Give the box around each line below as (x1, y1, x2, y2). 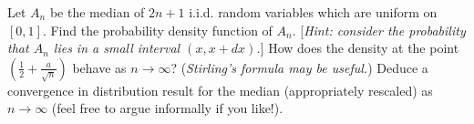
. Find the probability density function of (42, 20, 273, 39)
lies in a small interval (53, 38, 180, 57)
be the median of (49, 3, 145, 21)
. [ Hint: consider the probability (292, 20, 466, 39)
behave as (72, 57, 127, 77)
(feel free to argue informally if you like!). (51, 98, 283, 118)
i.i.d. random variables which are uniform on (189, 3, 438, 21)
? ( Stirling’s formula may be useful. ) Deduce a (170, 57, 428, 77)
